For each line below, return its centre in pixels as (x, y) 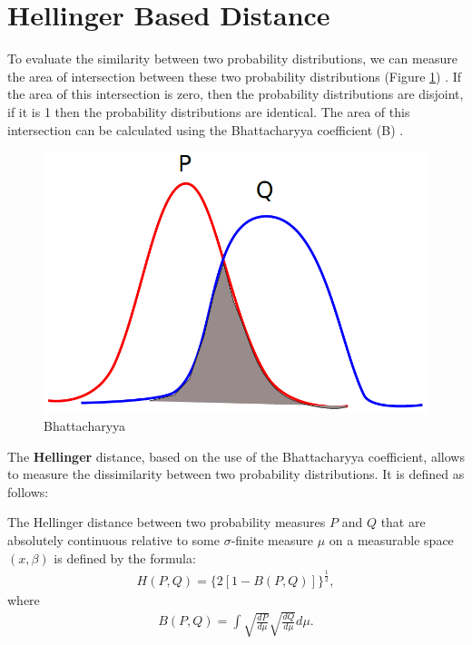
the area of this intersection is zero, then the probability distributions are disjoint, (236, 94)
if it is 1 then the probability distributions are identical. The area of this (209, 111)
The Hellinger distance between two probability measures (167, 522)
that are (403, 522)
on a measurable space (391, 540)
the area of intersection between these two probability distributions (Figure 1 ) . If (235, 76)
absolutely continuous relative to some (113, 540)
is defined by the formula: (125, 557)
